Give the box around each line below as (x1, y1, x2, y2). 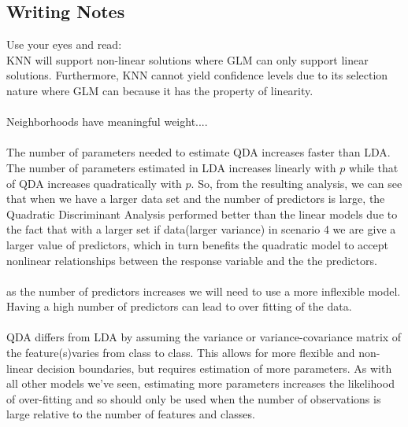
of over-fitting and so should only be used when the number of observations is (6, 390, 381, 407)
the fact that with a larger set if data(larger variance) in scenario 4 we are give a (6, 221, 396, 237)
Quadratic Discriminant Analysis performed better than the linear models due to (6, 205, 398, 222)
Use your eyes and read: (6, 36, 122, 53)
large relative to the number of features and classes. (6, 406, 255, 422)
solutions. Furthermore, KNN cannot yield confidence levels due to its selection (6, 67, 388, 83)
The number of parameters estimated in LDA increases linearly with (6, 159, 336, 175)
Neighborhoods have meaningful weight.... (6, 113, 208, 130)
